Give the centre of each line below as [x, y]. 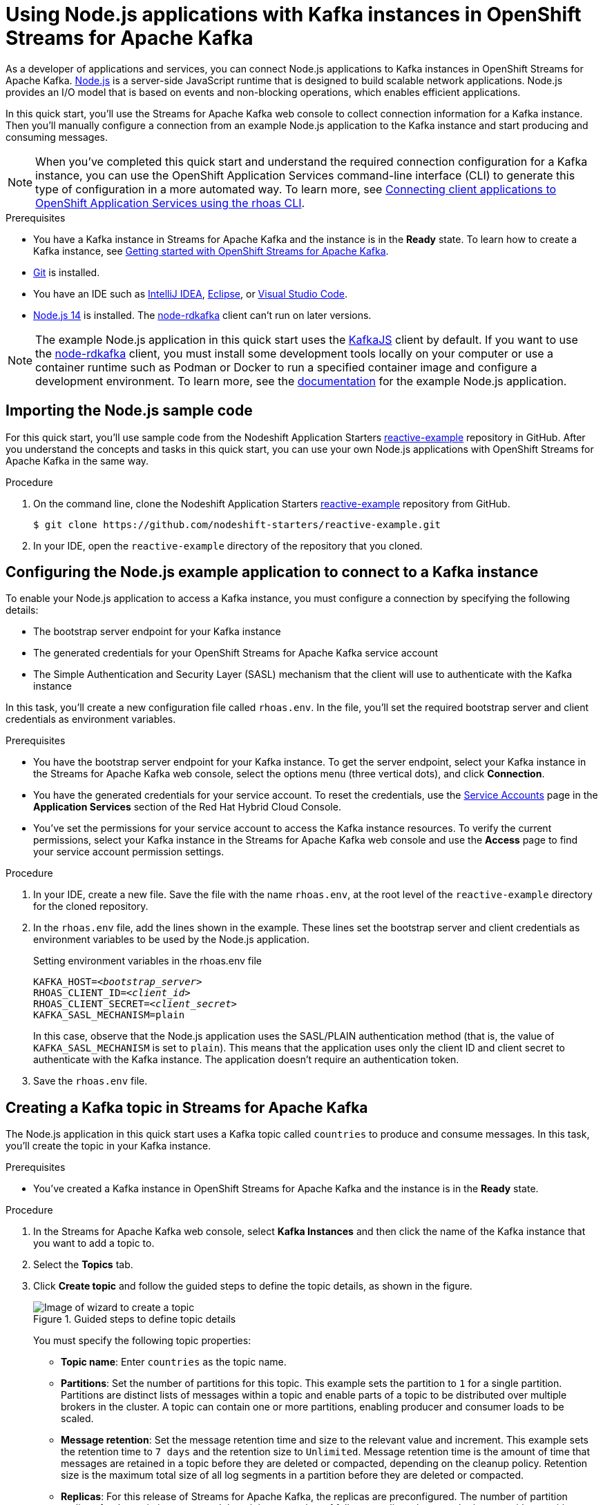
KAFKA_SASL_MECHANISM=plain [109, 1015]
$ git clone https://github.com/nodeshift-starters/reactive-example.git [237, 524]
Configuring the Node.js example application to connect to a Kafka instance [272, 572]
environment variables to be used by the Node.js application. [171, 940]
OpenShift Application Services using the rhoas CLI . [170, 203]
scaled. [77, 1419]
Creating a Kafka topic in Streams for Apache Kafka [187, 1107]
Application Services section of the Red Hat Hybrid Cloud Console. [187, 807]
